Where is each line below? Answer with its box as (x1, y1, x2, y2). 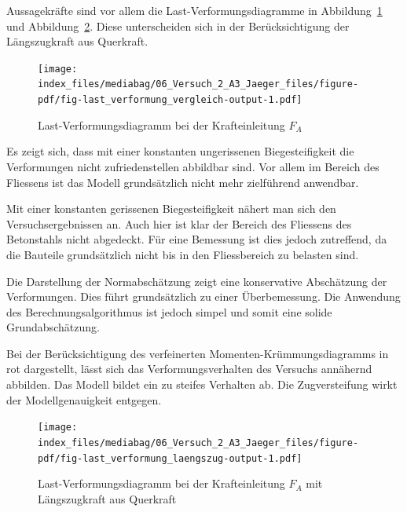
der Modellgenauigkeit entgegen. (6, 391, 162, 408)
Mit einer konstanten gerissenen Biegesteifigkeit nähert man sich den (6, 200, 336, 217)
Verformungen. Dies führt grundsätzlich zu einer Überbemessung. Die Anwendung (6, 288, 401, 305)
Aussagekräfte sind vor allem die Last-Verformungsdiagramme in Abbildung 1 (6, 2, 383, 18)
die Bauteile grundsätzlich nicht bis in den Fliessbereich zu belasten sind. (6, 246, 359, 262)
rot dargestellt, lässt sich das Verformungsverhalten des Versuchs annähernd (6, 360, 372, 377)
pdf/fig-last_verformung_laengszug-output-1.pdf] (38, 452, 302, 464)
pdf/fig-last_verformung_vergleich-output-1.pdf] (38, 94, 302, 106)
